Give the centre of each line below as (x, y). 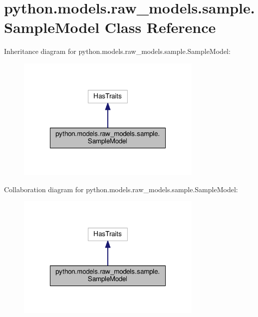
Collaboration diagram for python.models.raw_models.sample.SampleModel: (121, 189)
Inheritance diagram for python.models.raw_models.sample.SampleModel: (117, 51)
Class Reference (160, 27)
